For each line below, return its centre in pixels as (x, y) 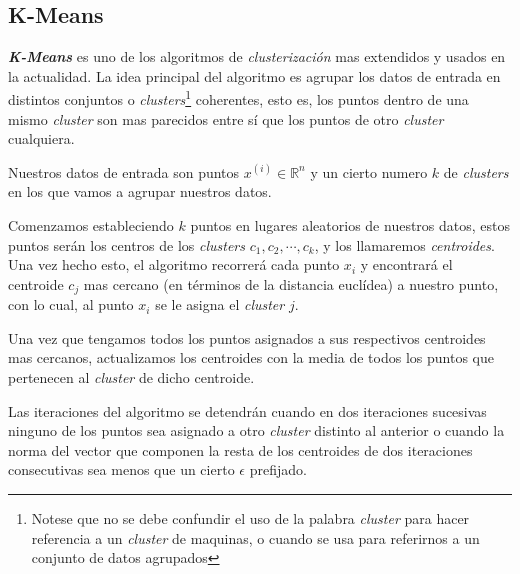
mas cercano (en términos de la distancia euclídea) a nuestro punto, (291, 283)
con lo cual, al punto (71, 304)
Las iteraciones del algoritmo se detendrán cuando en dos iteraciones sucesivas (247, 410)
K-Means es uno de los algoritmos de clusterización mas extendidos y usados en (257, 56)
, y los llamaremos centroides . (404, 244)
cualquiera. (41, 138)
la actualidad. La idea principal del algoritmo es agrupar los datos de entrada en (254, 75)
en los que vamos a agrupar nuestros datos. (140, 191)
